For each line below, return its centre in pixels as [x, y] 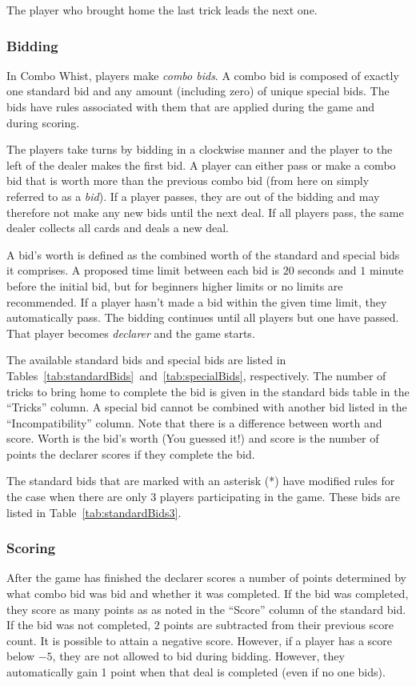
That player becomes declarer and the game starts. [131, 333]
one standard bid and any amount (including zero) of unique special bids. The [198, 91]
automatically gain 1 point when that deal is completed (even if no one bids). [196, 672]
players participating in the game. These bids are [280, 497]
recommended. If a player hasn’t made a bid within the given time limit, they [197, 301]
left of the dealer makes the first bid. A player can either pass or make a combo [201, 164]
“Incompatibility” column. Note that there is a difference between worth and [194, 422]
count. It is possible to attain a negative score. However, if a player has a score [199, 640]
